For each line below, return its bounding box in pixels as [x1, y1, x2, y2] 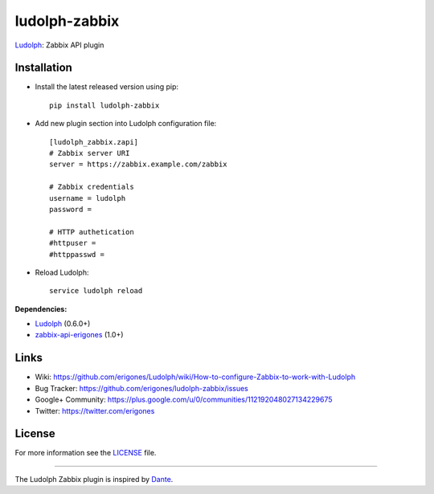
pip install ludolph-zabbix [49, 100, 160, 110]
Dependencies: [14, 304, 68, 313]
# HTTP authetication [49, 227, 134, 236]
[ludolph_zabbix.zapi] [49, 137, 139, 146]
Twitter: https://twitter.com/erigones [35, 406, 155, 415]
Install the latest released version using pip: [35, 82, 179, 92]
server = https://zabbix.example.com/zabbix [49, 160, 228, 169]
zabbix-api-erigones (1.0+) [35, 330, 124, 340]
